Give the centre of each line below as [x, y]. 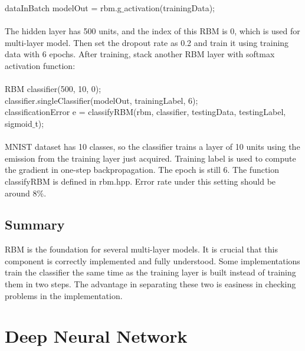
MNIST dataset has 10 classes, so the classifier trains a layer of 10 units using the [152, 147]
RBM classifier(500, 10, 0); [53, 89]
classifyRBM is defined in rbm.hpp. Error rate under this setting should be [140, 181]
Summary [35, 224]
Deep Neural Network [96, 336]
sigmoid [19, 123]
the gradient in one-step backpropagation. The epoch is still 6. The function [142, 170]
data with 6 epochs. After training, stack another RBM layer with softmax [140, 54]
